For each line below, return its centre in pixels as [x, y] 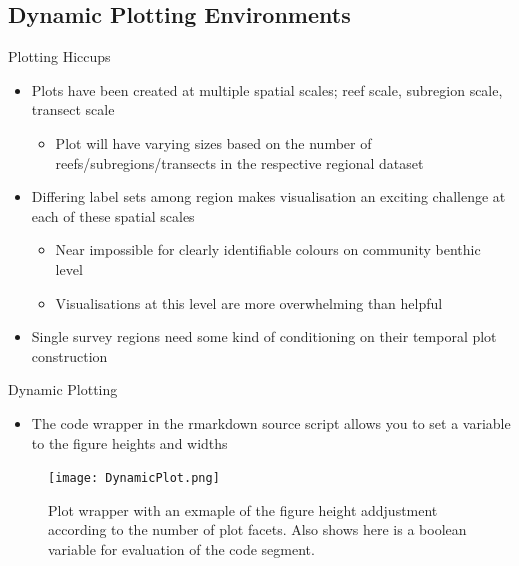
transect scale [73, 109]
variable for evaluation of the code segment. [181, 548]
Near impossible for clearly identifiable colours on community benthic [268, 249]
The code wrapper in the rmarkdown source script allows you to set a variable [271, 422]
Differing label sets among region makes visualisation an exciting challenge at [268, 196]
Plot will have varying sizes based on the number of [213, 142]
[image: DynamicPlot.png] [134, 478]
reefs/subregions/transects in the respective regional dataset [239, 162]
